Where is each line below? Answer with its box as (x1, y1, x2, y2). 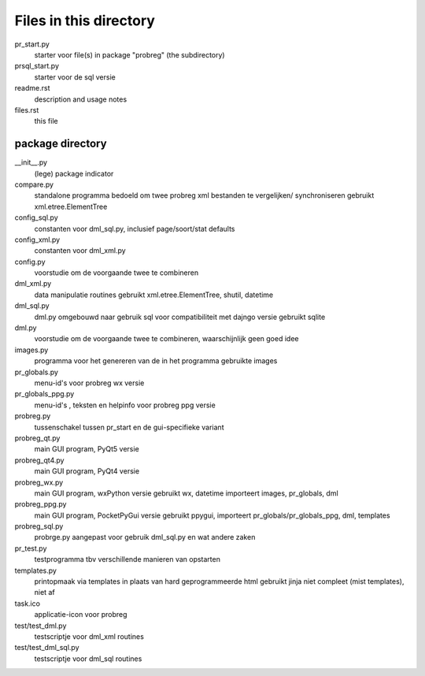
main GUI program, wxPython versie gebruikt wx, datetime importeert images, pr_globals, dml (34, 488, 338, 498)
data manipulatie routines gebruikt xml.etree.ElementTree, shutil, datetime (34, 290, 274, 299)
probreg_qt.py (14, 433, 61, 443)
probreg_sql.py (14, 522, 64, 531)
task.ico (14, 599, 41, 608)
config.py (14, 257, 46, 266)
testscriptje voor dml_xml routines (34, 631, 145, 641)
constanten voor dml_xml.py (34, 246, 126, 255)
